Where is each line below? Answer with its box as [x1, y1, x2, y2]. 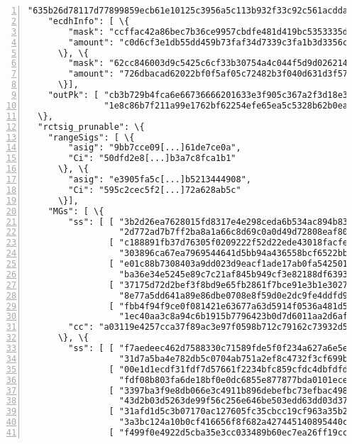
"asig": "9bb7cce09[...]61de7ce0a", [68, 143, 241, 153]
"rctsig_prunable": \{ [38, 121, 145, 132]
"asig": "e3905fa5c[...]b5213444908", [68, 174, 251, 184]
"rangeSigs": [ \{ [48, 132, 135, 143]
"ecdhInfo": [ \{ [48, 16, 130, 26]
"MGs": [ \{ [48, 206, 104, 216]
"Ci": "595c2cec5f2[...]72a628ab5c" [68, 184, 241, 195]
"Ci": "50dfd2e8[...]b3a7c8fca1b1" [68, 153, 236, 164]
